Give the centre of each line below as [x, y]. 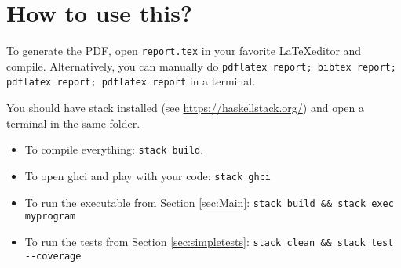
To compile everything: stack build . [114, 149]
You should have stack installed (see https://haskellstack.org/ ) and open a [185, 108]
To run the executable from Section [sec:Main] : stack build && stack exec [209, 202]
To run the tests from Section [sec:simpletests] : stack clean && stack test [209, 241]
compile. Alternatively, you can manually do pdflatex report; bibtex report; [201, 65]
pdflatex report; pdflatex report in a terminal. [131, 81]
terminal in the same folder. [73, 123]
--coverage [53, 256]
